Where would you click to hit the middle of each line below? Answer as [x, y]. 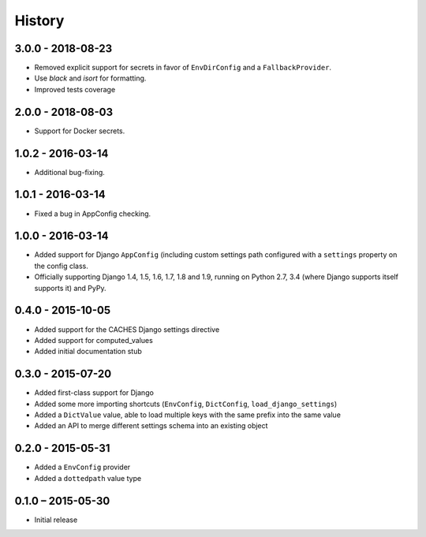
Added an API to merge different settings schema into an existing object [151, 426]
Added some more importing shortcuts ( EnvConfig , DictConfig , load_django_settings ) [186, 404]
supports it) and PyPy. [70, 288]
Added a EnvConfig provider [82, 467]
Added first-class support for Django [94, 393]
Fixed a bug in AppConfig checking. [93, 214]
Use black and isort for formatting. [90, 78]
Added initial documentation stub [88, 352]
